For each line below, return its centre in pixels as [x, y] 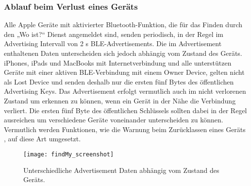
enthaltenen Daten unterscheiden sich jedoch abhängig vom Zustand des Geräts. [123, 53]
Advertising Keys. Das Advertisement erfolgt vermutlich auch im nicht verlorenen [125, 91]
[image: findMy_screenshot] [69, 154]
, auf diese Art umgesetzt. [42, 139]
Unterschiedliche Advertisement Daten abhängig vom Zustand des [121, 170]
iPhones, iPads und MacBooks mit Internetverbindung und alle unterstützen [118, 62]
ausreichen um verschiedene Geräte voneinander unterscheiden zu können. [114, 120]
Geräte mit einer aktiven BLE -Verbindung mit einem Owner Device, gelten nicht [124, 72]
